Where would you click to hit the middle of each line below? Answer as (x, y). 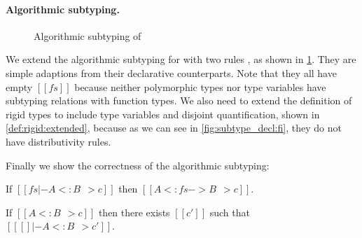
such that (230, 212)
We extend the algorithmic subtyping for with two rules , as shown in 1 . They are (181, 59)
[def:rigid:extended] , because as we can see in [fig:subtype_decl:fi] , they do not (174, 128)
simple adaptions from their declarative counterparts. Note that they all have (171, 72)
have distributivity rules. (58, 141)
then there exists (134, 212)
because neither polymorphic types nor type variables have (200, 86)
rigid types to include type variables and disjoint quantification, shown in (163, 114)
